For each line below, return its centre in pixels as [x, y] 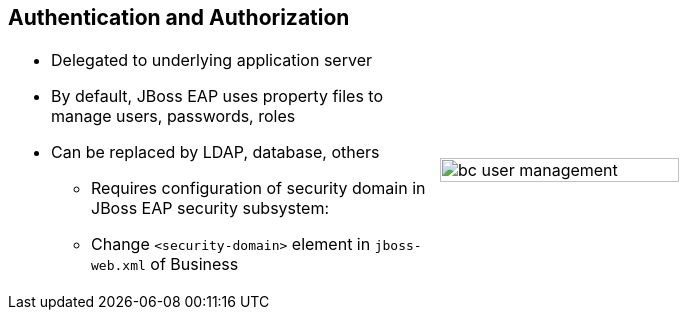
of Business [194, 264]
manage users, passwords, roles [173, 116]
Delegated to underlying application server [211, 60]
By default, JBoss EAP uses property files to [217, 96]
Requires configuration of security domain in [258, 188]
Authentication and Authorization [179, 17]
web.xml [118, 266]
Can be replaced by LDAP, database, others [215, 152]
